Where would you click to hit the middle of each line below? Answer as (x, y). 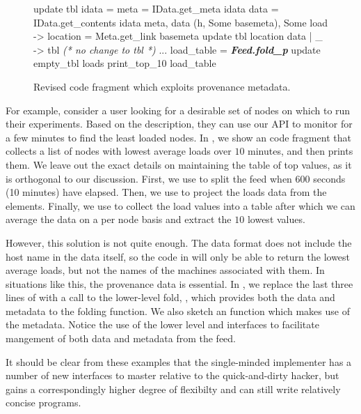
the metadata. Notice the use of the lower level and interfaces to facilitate (162, 324)
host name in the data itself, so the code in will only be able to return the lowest (178, 256)
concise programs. (43, 402)
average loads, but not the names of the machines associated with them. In (165, 270)
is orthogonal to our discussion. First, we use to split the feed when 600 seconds (176, 178)
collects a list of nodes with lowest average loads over (119, 151)
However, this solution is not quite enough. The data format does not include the (179, 242)
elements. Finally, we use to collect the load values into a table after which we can (180, 205)
